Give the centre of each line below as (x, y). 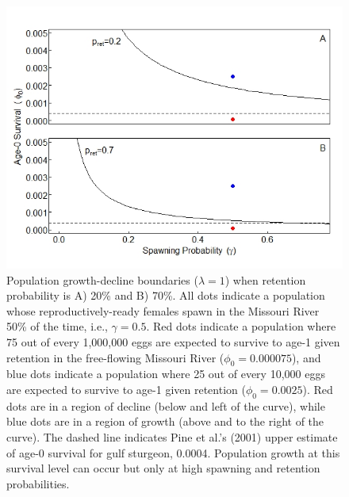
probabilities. (38, 483)
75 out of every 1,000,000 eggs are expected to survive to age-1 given (173, 341)
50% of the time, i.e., (57, 326)
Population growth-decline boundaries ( (102, 279)
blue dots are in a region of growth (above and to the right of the (165, 421)
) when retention (265, 279)
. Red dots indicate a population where (241, 326)
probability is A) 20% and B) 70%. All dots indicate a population (166, 295)
